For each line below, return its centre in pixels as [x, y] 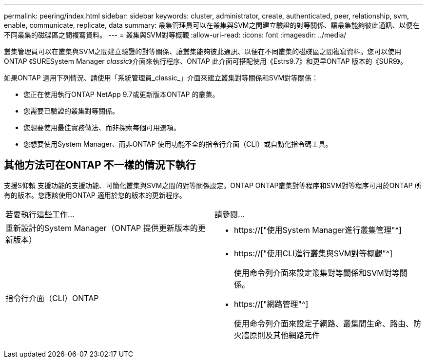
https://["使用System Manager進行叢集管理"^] [318, 230]
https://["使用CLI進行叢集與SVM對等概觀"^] [313, 253]
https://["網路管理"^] [271, 304]
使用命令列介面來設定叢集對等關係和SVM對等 [317, 273]
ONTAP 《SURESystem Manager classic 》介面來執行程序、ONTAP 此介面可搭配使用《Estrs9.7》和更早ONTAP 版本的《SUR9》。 [205, 61]
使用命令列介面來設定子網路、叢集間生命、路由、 [324, 323]
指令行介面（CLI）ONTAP [52, 298]
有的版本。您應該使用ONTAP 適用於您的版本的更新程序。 [95, 195]
